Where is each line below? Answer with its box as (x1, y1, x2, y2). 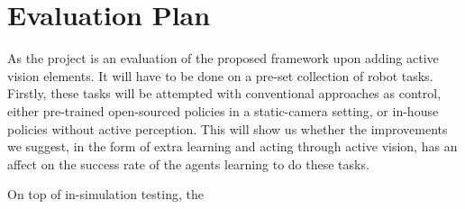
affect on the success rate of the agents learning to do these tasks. (7, 154, 369, 173)
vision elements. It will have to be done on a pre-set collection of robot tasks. (7, 66, 433, 85)
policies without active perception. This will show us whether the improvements (7, 119, 448, 138)
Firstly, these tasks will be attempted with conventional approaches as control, (7, 84, 442, 103)
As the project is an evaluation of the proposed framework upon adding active (7, 49, 439, 68)
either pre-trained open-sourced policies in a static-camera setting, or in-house (7, 101, 439, 120)
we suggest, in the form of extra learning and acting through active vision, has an (7, 137, 458, 156)
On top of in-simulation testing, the (7, 185, 204, 204)
